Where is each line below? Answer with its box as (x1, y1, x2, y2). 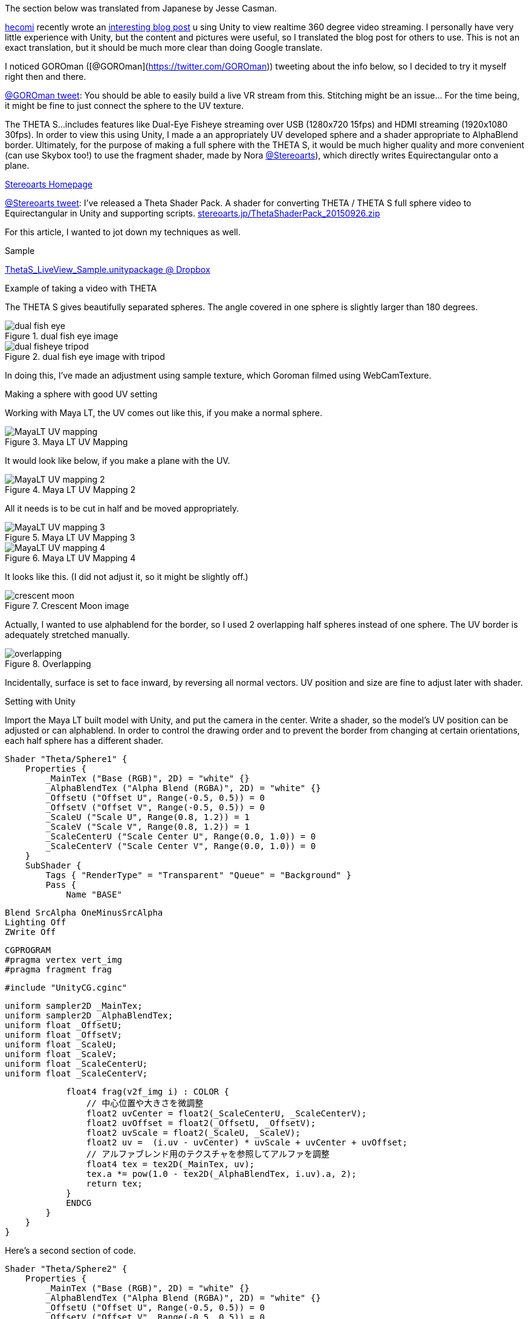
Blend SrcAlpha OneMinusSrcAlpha (5, 908, 163, 917)
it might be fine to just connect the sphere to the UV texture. (5, 100, 244, 111)
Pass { (45, 880, 77, 890)
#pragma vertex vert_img (5, 955, 122, 965)
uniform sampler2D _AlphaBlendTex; (5, 1011, 174, 1020)
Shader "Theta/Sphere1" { (5, 754, 128, 764)
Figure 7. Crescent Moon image (5, 601, 129, 611)
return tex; (86, 1179, 143, 1188)
